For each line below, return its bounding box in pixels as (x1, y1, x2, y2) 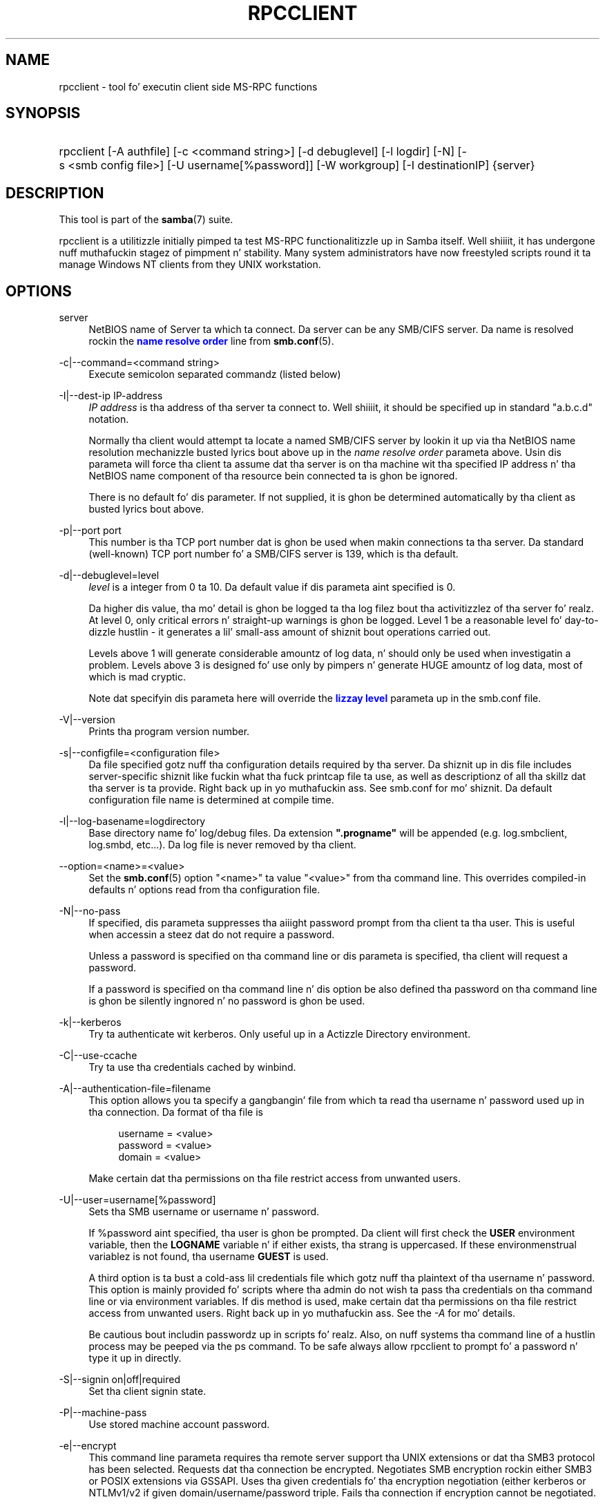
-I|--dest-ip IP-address (59, 390, 163, 402)
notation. (88, 413, 129, 426)
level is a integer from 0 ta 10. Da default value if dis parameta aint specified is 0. (88, 581, 456, 593)
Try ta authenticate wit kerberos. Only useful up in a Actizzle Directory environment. (88, 1028, 471, 1040)
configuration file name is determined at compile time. (88, 794, 334, 806)
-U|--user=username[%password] (59, 1194, 216, 1206)
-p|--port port (59, 524, 122, 537)
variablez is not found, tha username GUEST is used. (88, 1250, 329, 1263)
